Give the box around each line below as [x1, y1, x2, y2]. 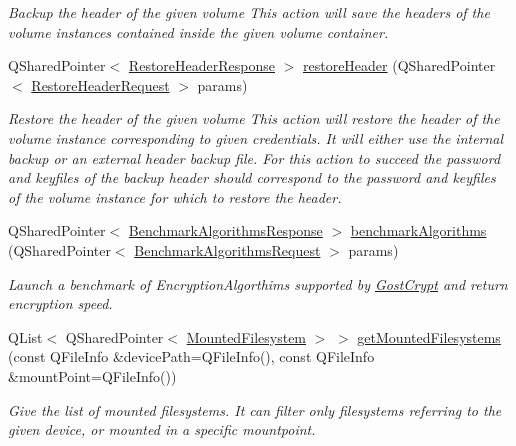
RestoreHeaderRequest [31, 74, 170, 95]
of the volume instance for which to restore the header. [8, 186, 342, 207]
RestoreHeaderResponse [128, 55, 275, 76]
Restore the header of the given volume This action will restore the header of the [8, 108, 500, 129]
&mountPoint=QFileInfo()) [8, 365, 177, 386]
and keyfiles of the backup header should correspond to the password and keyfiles [8, 167, 496, 188]
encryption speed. [8, 293, 113, 314]
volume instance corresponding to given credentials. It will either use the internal [8, 127, 504, 148]
